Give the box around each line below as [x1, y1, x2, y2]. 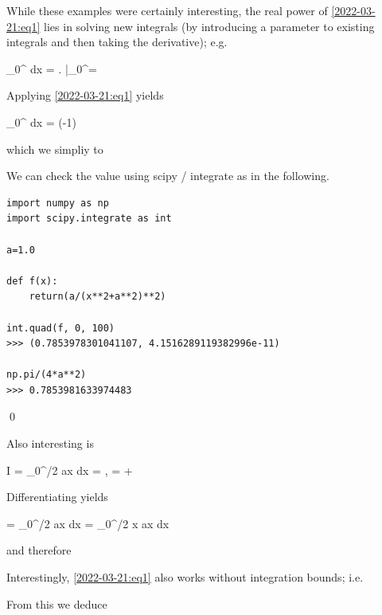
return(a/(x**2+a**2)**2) [29, 291, 166, 303]
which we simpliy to [6, 140, 103, 157]
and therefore [6, 542, 72, 558]
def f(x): [6, 275, 58, 287]
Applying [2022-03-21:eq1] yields [6, 87, 164, 104]
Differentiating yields [6, 488, 108, 505]
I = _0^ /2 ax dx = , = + [6, 461, 133, 478]
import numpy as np [6, 197, 109, 209]
